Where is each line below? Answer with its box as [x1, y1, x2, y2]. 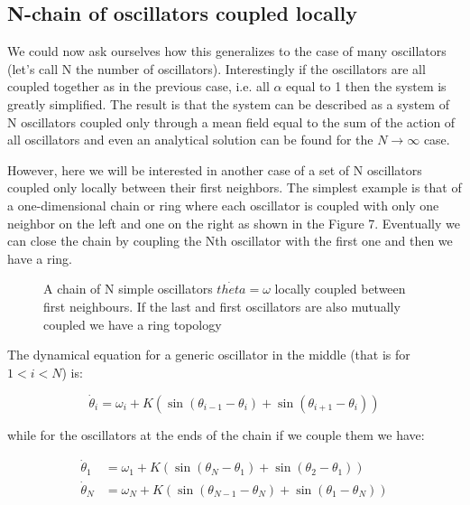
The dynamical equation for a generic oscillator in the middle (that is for [7, 345, 410, 364]
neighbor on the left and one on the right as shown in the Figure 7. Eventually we [7, 213, 460, 232]
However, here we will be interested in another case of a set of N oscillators [7, 160, 422, 179]
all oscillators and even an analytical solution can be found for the [7, 130, 373, 149]
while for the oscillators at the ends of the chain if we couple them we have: [7, 425, 425, 444]
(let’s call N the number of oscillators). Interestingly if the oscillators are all [7, 59, 426, 78]
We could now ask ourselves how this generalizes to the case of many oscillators [7, 42, 447, 61]
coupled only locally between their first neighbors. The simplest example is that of [7, 178, 462, 197]
